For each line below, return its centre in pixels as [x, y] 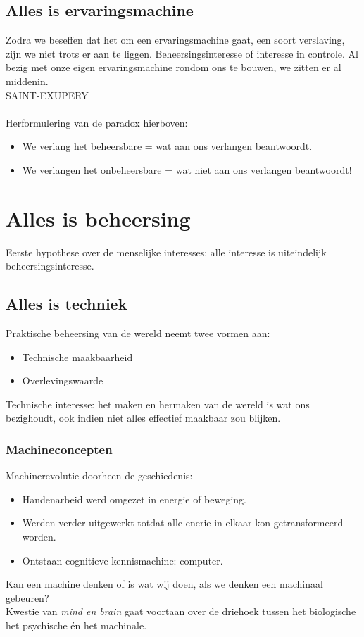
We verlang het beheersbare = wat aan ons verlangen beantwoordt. [167, 146]
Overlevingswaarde [63, 380]
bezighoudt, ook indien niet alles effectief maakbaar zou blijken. [143, 418]
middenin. [27, 81]
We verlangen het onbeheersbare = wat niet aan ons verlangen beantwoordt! [187, 169]
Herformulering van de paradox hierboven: [97, 122]
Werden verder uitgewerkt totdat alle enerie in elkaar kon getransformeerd [183, 523]
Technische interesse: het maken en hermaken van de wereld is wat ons [158, 404]
